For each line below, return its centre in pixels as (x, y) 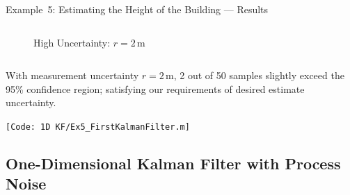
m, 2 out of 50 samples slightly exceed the (255, 75)
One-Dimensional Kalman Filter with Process (173, 163)
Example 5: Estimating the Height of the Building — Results (137, 9)
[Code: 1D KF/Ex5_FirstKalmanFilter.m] (98, 127)
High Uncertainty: (72, 42)
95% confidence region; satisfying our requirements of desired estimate (155, 88)
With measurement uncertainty (72, 75)
